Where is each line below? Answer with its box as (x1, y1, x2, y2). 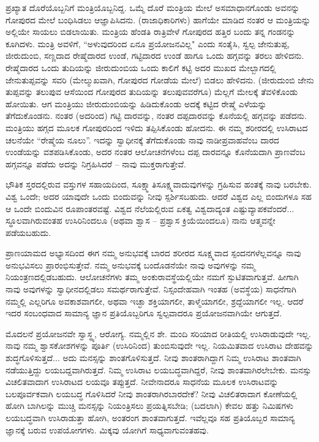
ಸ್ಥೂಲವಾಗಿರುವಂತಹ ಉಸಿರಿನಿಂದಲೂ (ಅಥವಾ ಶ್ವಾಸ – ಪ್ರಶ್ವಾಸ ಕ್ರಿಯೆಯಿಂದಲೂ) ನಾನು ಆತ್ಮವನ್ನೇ (6, 214, 276, 227)
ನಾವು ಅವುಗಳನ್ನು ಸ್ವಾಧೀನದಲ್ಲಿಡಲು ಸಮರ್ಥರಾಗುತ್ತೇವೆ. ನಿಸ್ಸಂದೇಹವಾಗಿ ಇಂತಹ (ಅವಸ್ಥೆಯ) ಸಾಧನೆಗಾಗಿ (6, 283, 297, 295)
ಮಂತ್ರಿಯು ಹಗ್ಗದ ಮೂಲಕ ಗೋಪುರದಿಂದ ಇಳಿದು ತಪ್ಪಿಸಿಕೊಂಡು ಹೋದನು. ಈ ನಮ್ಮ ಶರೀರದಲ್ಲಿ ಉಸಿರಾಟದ (6, 121, 308, 134)
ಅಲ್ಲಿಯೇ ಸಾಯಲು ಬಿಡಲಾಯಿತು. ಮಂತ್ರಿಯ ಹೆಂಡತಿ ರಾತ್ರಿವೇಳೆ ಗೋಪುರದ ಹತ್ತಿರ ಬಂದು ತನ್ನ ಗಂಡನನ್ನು (6, 25, 296, 38)
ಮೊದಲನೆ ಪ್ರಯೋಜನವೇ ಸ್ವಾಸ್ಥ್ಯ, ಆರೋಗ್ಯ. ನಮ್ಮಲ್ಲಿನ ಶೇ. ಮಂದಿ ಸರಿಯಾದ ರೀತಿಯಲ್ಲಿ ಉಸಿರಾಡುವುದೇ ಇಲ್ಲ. (6, 327, 312, 340)
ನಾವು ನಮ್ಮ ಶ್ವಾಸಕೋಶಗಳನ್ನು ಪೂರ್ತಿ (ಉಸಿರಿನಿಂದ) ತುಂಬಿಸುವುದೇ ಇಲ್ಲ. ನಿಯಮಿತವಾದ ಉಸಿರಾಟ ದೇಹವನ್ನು (6, 339, 313, 352)
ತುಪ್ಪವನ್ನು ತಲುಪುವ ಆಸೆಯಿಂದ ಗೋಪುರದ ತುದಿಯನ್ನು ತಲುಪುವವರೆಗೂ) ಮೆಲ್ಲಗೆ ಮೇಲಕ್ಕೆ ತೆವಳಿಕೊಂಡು (6, 85, 298, 98)
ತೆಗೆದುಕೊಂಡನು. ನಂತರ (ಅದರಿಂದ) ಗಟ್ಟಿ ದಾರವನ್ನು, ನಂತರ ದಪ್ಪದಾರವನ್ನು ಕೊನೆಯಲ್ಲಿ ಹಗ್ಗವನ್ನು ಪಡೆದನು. (6, 109, 307, 122)
